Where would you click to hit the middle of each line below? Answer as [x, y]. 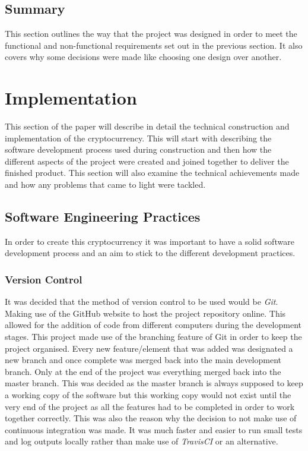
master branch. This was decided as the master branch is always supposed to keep [154, 383]
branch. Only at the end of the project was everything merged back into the [143, 371]
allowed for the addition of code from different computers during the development [153, 325]
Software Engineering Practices [103, 217]
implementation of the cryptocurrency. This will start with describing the [138, 138]
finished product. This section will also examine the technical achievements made [152, 173]
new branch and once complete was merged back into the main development [143, 360]
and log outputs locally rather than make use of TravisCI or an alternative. [142, 441]
